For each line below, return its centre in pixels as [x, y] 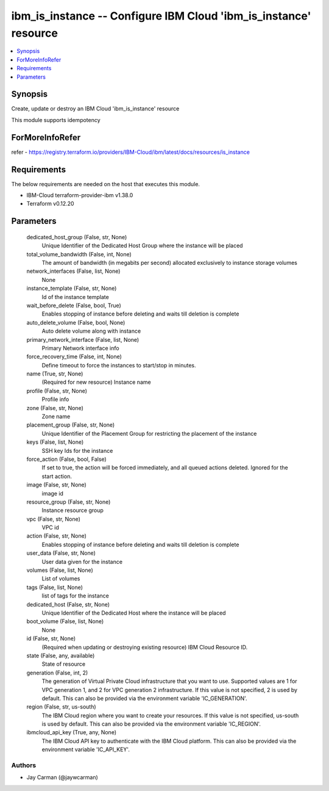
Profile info [55, 399]
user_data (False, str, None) [61, 553]
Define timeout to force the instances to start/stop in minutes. [119, 365]
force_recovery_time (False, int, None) [74, 356]
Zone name [56, 417]
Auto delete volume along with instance [91, 331]
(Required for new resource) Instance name [97, 382]
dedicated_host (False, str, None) [68, 604]
